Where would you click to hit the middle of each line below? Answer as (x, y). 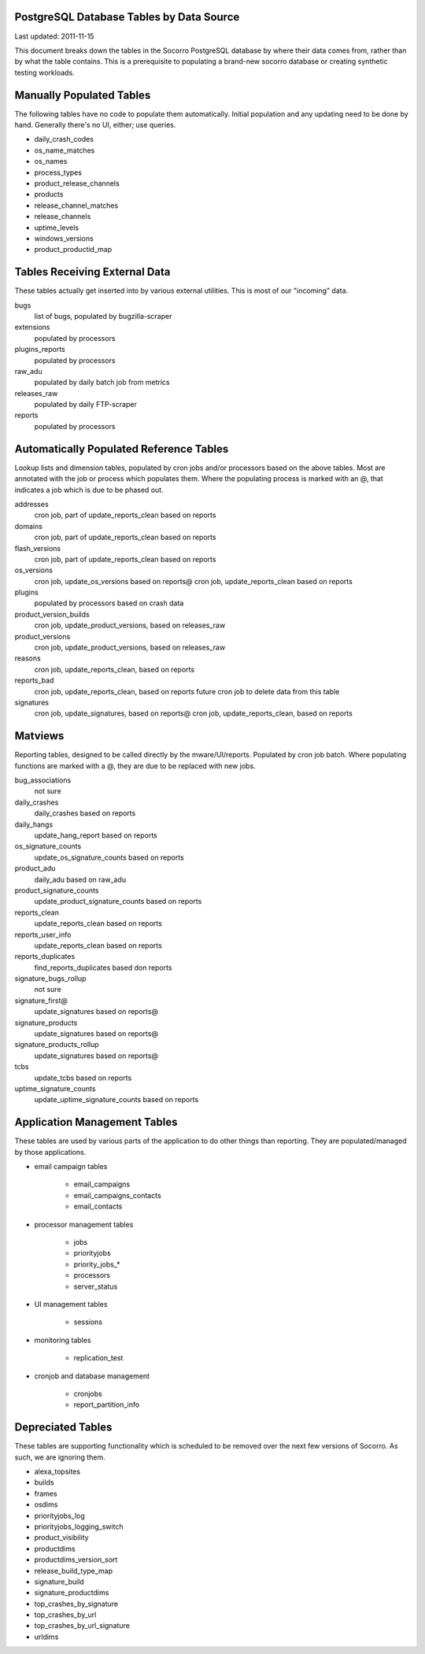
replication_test (98, 1358)
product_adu (35, 868)
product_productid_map (73, 250)
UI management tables (71, 1304)
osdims (46, 1504)
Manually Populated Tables (83, 95)
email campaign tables (71, 1167)
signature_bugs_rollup (50, 979)
